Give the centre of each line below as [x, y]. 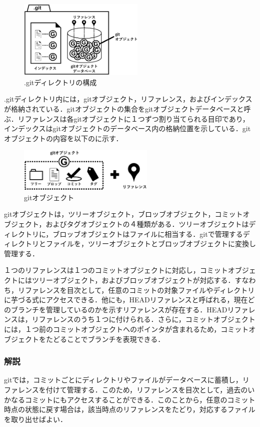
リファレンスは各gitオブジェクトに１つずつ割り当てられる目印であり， [133, 118]
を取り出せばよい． [35, 419]
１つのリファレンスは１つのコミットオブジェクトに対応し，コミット [116, 270]
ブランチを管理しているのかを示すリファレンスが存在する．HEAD [119, 309]
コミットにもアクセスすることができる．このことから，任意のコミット [140, 399]
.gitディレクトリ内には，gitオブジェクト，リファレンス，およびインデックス [128, 99]
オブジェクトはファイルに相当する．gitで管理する [162, 234]
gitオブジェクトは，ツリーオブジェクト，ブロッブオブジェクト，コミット [123, 214]
